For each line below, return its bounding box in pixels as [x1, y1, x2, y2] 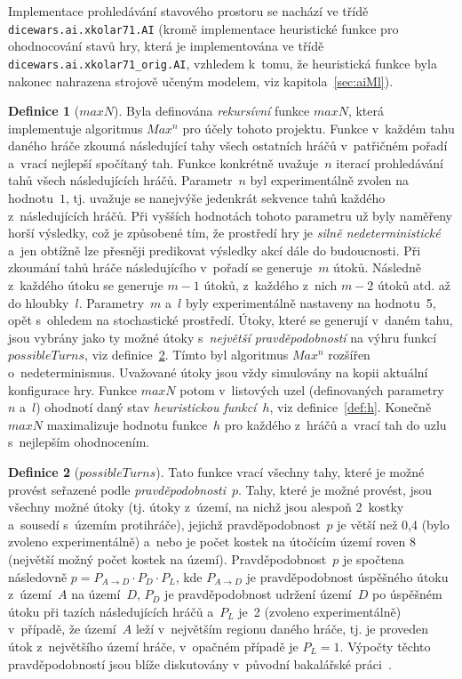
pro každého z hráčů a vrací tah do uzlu [224, 415, 447, 433]
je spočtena [342, 549, 404, 568]
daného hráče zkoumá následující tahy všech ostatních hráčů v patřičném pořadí [8, 136, 448, 155]
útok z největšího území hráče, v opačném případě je [8, 636, 299, 655]
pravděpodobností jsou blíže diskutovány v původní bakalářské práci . [8, 654, 392, 673]
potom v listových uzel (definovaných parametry [179, 380, 444, 399]
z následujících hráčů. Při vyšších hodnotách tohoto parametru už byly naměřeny [8, 206, 452, 224]
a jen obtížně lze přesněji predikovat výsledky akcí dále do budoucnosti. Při [8, 240, 421, 259]
